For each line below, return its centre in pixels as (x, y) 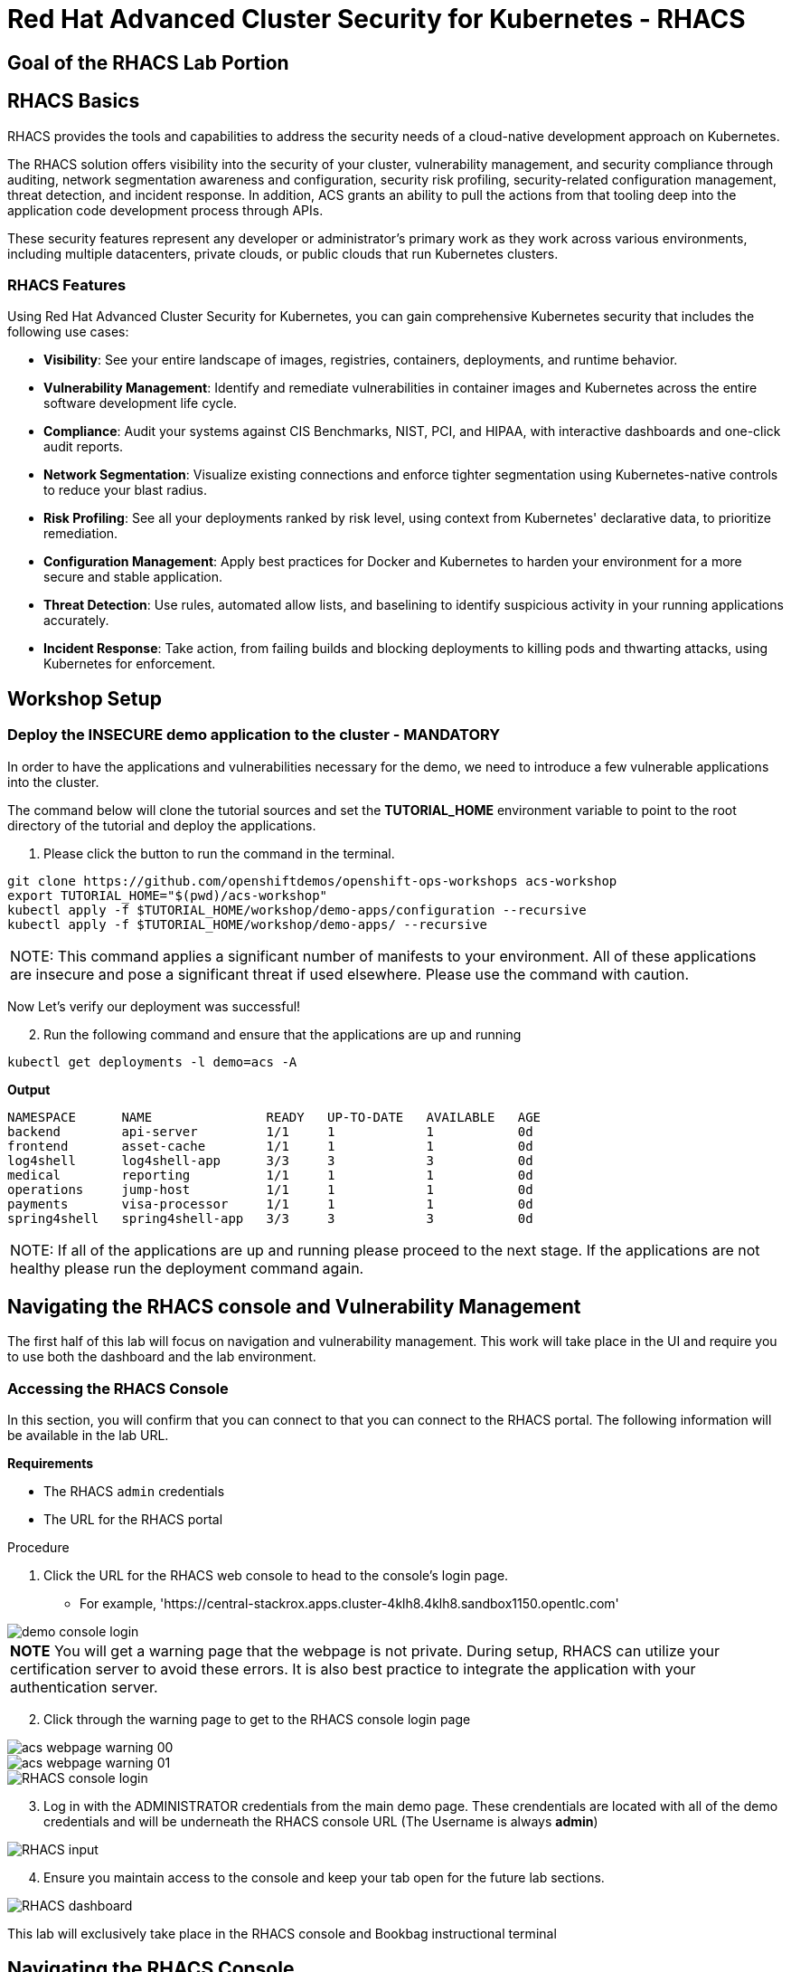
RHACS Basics (74, 101)
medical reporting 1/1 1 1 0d (270, 1175)
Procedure (38, 1548)
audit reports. (84, 447)
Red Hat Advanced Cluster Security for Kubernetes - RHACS (377, 19)
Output (29, 1089)
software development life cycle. (141, 403)
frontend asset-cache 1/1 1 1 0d (270, 1146)
